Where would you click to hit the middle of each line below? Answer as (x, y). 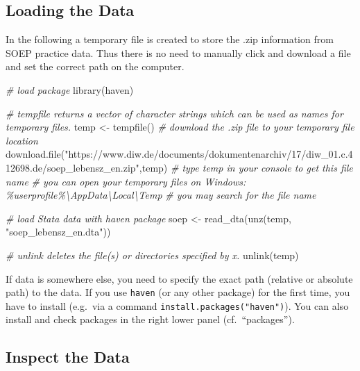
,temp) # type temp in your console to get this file (246, 167)
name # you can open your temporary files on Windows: (126, 181)
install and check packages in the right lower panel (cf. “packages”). (150, 319)
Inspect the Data (68, 357)
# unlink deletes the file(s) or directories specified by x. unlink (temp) (152, 255)
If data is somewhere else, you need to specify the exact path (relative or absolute (179, 278)
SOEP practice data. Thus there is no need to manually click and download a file (178, 52)
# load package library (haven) (70, 89)
